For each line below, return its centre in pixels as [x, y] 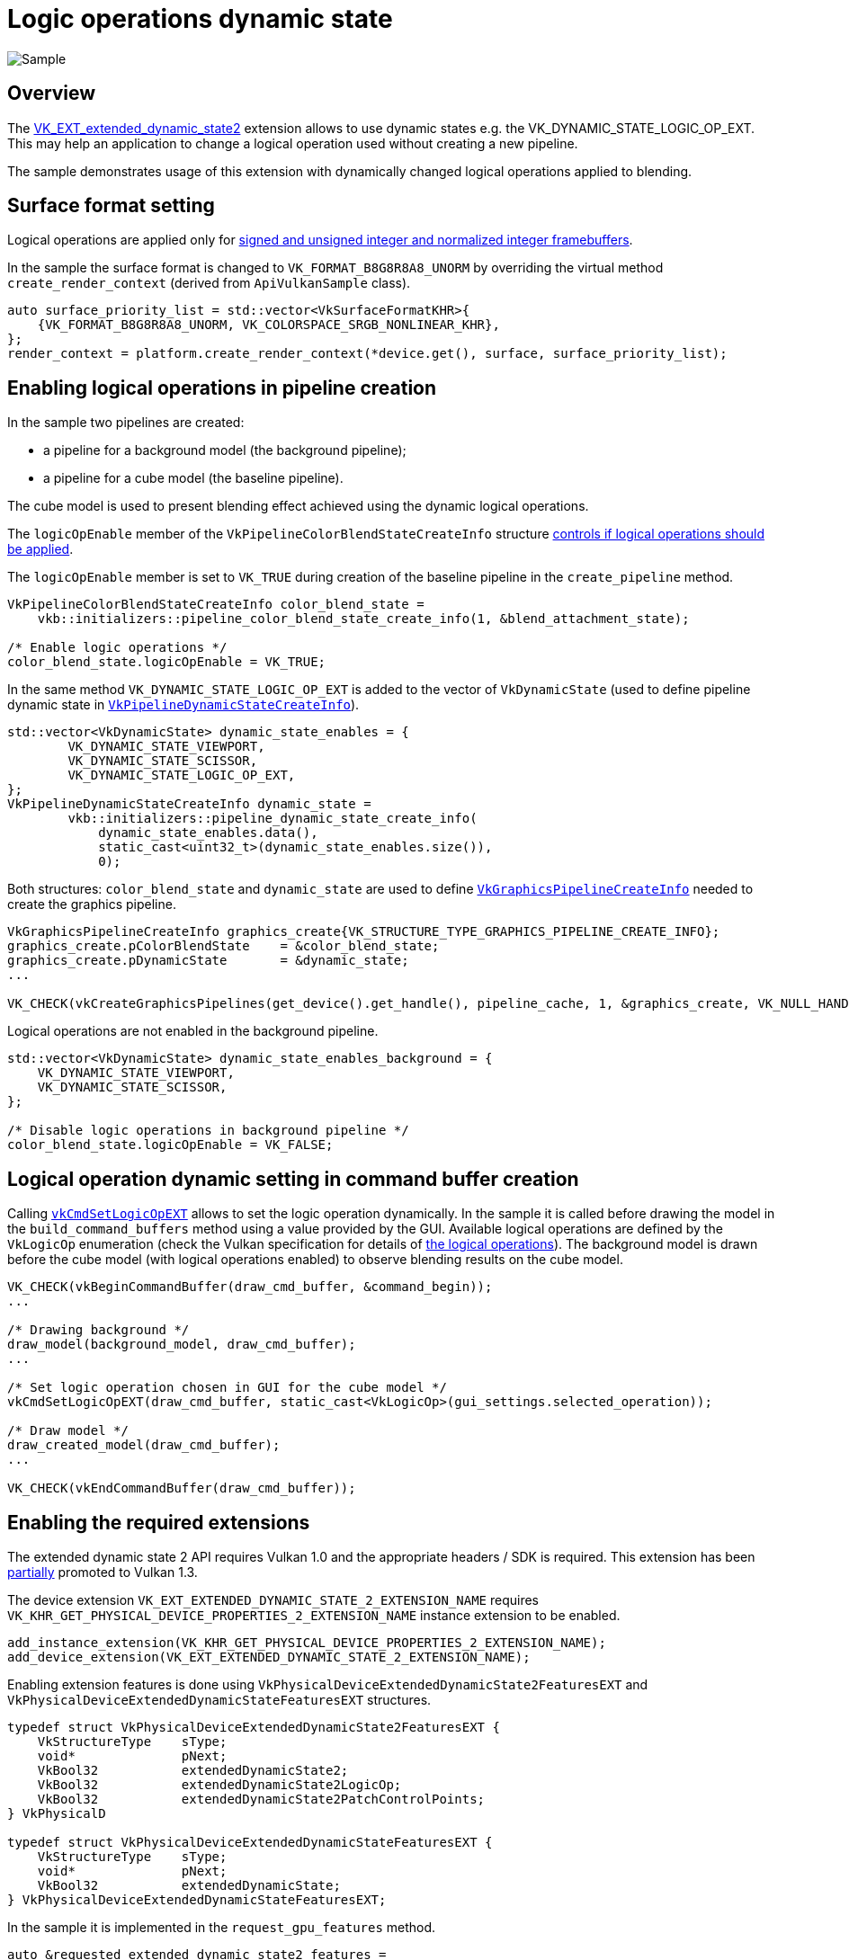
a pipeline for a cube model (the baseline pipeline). [193, 478]
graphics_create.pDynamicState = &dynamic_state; [208, 961]
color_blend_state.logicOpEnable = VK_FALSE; [170, 1145]
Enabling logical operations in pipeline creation [222, 388]
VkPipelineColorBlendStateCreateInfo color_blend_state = [216, 605]
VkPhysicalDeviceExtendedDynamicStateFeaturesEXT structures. [219, 1699]
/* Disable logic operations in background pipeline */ [208, 1131]
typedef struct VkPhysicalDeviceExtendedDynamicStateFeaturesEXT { [250, 1842]
